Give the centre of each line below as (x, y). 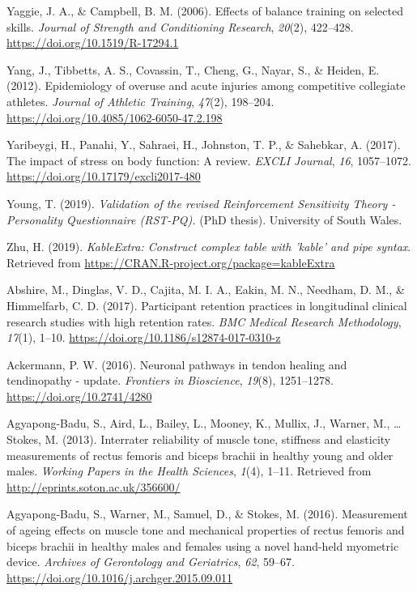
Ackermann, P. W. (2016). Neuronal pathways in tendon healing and (177, 364)
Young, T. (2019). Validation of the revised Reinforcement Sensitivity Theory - (201, 203)
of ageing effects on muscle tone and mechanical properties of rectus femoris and (206, 530)
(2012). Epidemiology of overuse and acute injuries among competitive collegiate (206, 85)
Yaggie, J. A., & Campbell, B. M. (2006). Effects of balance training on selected (205, 11)
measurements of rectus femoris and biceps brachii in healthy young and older (200, 455)
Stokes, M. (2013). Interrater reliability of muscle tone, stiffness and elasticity (199, 439)
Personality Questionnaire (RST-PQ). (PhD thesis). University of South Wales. (204, 219)
